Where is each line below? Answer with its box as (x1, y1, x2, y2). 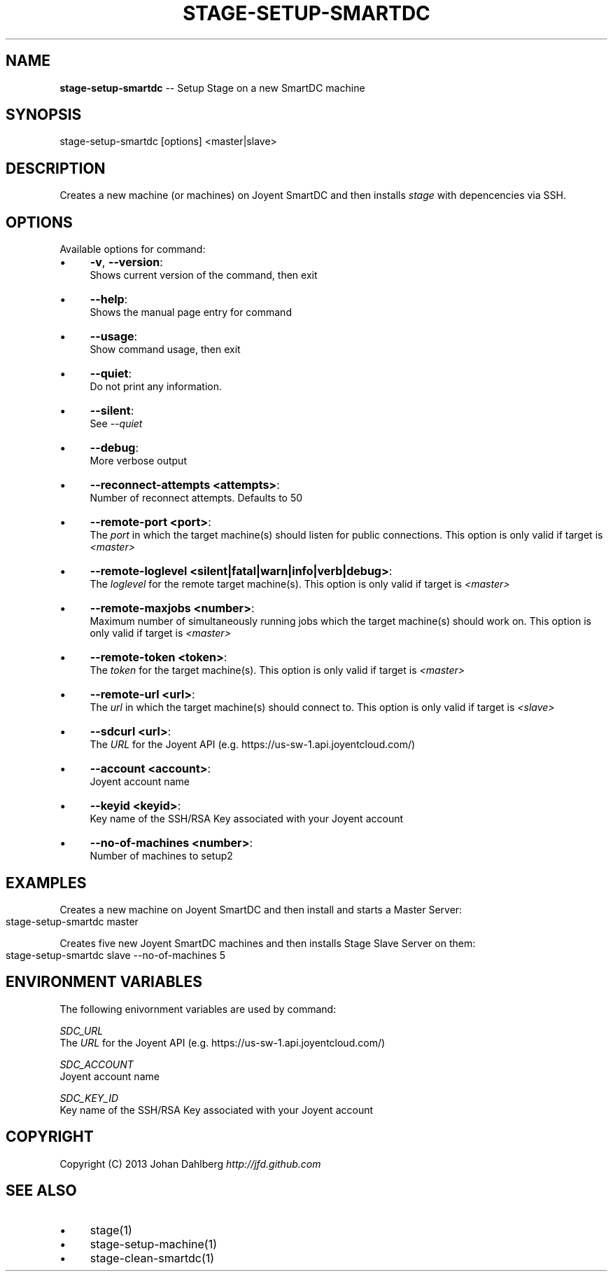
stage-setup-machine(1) (90, 1236, 218, 1251)
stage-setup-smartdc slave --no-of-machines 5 (6, 948, 226, 961)
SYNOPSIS (6, 106, 82, 124)
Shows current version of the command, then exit (90, 269, 318, 282)
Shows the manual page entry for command (90, 306, 292, 319)
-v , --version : (90, 255, 163, 270)
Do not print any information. (90, 380, 223, 393)
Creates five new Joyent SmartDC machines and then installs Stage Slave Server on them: (59, 937, 476, 949)
